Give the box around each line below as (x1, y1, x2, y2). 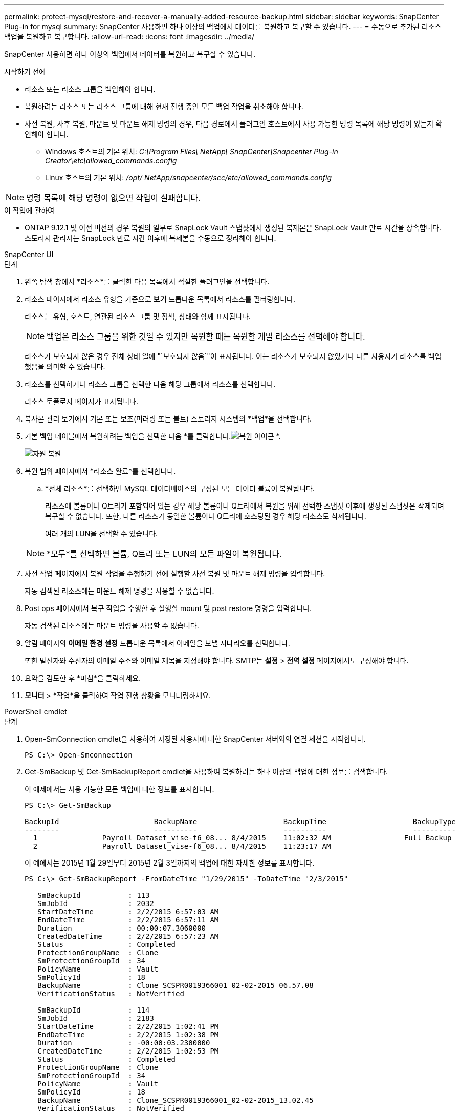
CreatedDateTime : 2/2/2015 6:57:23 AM (37, 932, 219, 940)
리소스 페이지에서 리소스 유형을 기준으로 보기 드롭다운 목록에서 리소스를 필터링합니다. (25, 294, 295, 303)
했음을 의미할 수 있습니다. (25, 362, 105, 371)
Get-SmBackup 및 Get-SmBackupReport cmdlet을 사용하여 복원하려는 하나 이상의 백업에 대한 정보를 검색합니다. (25, 767, 388, 776)
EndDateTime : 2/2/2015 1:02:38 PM (37, 1030, 219, 1039)
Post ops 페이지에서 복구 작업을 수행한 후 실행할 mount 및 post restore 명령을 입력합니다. (25, 604, 312, 613)
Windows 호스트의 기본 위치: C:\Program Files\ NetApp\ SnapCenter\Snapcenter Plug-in (45, 147, 338, 156)
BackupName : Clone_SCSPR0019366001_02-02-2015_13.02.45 (37, 1096, 314, 1104)
